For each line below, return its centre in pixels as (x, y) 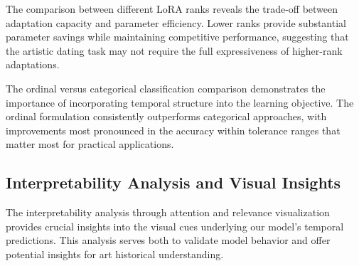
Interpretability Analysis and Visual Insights (173, 182)
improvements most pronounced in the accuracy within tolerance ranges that (173, 130)
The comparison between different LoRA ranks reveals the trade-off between (172, 9)
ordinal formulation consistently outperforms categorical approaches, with (166, 116)
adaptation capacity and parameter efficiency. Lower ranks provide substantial (176, 22)
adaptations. (33, 64)
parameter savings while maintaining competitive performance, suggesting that (177, 37)
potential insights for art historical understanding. (115, 254)
